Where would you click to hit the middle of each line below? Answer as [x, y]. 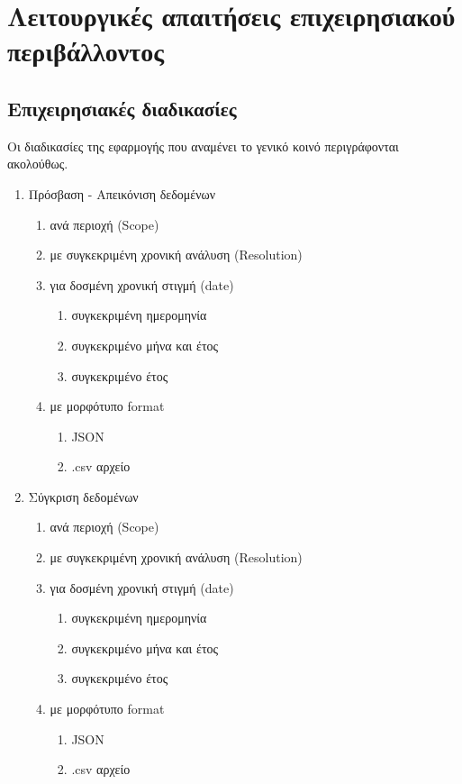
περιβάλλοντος [86, 51]
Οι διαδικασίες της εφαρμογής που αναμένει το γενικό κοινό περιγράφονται [203, 146]
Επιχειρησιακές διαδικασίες [122, 108]
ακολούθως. [38, 164]
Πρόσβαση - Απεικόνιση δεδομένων [122, 193]
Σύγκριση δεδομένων [83, 496]
